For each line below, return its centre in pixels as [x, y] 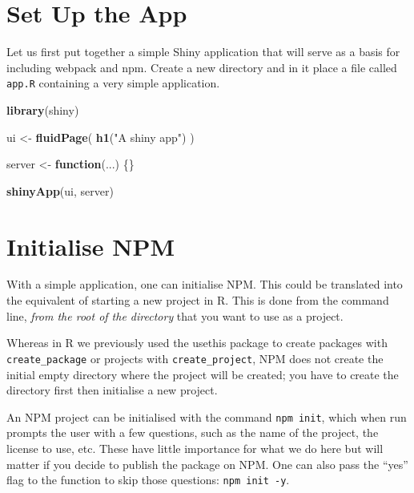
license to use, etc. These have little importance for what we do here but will [195, 448]
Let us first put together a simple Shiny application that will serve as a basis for [203, 52]
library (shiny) [43, 109]
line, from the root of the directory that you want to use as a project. [175, 315]
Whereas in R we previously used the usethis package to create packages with [197, 343]
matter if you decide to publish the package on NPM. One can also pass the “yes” [207, 464]
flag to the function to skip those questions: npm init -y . [148, 480]
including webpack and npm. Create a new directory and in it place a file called [202, 67]
